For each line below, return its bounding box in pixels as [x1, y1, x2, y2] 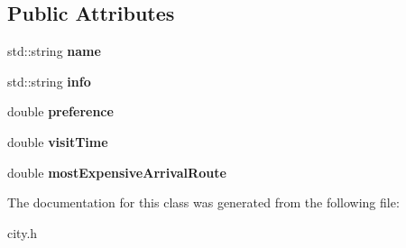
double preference [7, 102, 114, 121]
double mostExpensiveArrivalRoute [7, 162, 226, 181]
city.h [7, 223, 38, 242]
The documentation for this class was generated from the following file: [7, 193, 400, 212]
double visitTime [7, 132, 108, 151]
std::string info [7, 71, 91, 90]
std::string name [7, 41, 101, 60]
